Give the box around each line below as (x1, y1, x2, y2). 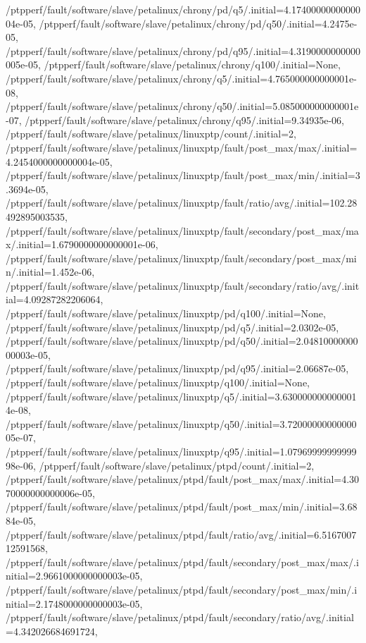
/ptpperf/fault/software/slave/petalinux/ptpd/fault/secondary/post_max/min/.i (6, 582, 358, 596)
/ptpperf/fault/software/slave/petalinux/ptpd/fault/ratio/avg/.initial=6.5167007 (6, 527, 357, 541)
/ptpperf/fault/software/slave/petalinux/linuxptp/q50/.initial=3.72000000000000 (6, 416, 357, 431)
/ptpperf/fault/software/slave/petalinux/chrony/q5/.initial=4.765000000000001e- (6, 71, 357, 85)
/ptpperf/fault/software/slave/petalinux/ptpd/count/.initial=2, (39, 458, 315, 472)
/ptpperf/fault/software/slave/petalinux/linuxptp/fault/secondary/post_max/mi (6, 250, 357, 265)
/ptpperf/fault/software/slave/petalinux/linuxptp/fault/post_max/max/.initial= (6, 140, 358, 154)
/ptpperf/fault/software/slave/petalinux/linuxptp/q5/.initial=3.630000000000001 (6, 388, 357, 403)
